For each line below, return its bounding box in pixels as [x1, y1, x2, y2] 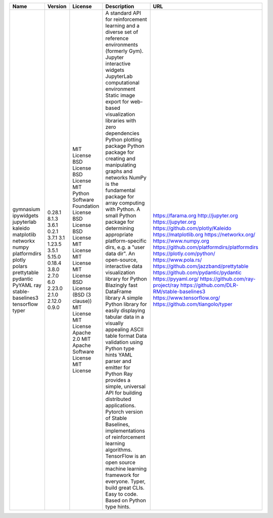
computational [105, 79, 140, 86]
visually [105, 320, 124, 327]
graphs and [105, 168, 133, 175]
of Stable [105, 415, 127, 421]
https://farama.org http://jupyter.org [153, 212, 238, 219]
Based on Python [105, 497, 147, 504]
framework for [105, 471, 140, 479]
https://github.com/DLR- [180, 282, 239, 289]
